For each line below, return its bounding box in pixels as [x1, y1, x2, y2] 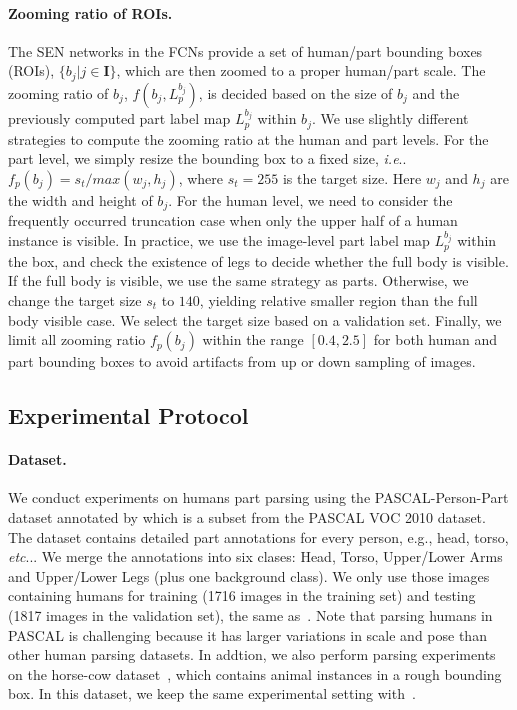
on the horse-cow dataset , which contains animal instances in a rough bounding [8, 663, 502, 684]
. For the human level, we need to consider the [168, 189, 453, 210]
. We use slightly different [311, 108, 469, 129]
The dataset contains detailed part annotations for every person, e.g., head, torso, [8, 526, 509, 547]
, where [178, 167, 224, 188]
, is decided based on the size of [198, 82, 393, 103]
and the [412, 82, 460, 103]
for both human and [373, 329, 498, 350]
